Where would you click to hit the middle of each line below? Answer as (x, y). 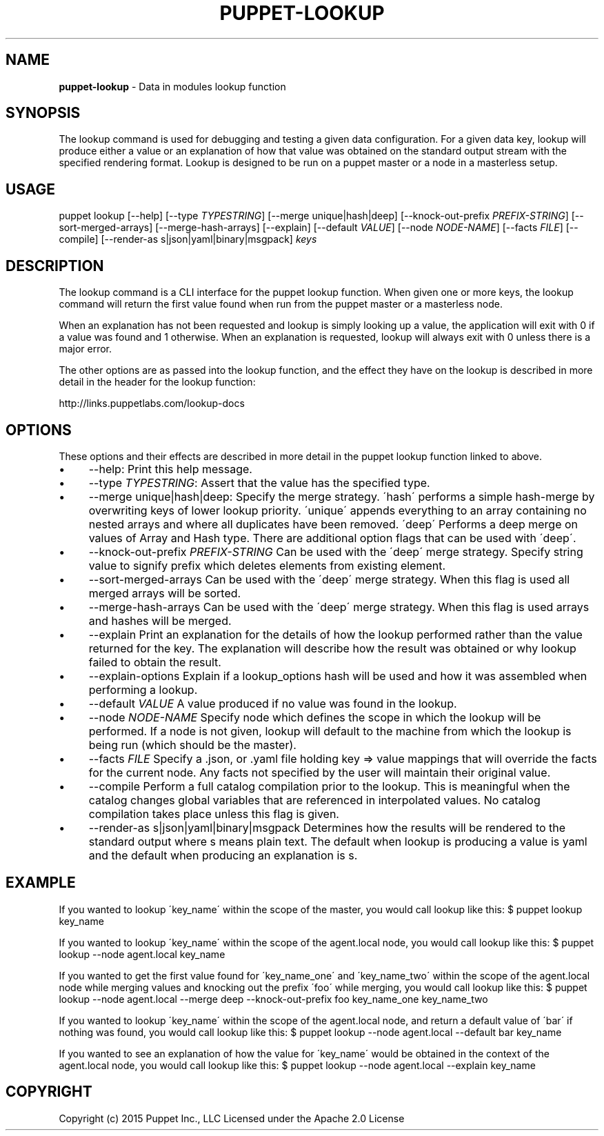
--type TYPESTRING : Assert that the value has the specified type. (259, 482)
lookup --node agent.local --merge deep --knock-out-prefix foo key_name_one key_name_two (273, 999)
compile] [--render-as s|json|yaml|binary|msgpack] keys (188, 239)
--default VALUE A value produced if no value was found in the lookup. (273, 703)
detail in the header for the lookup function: (157, 382)
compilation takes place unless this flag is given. (214, 814)
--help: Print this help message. (170, 469)
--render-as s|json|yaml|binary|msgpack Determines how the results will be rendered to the (327, 827)
